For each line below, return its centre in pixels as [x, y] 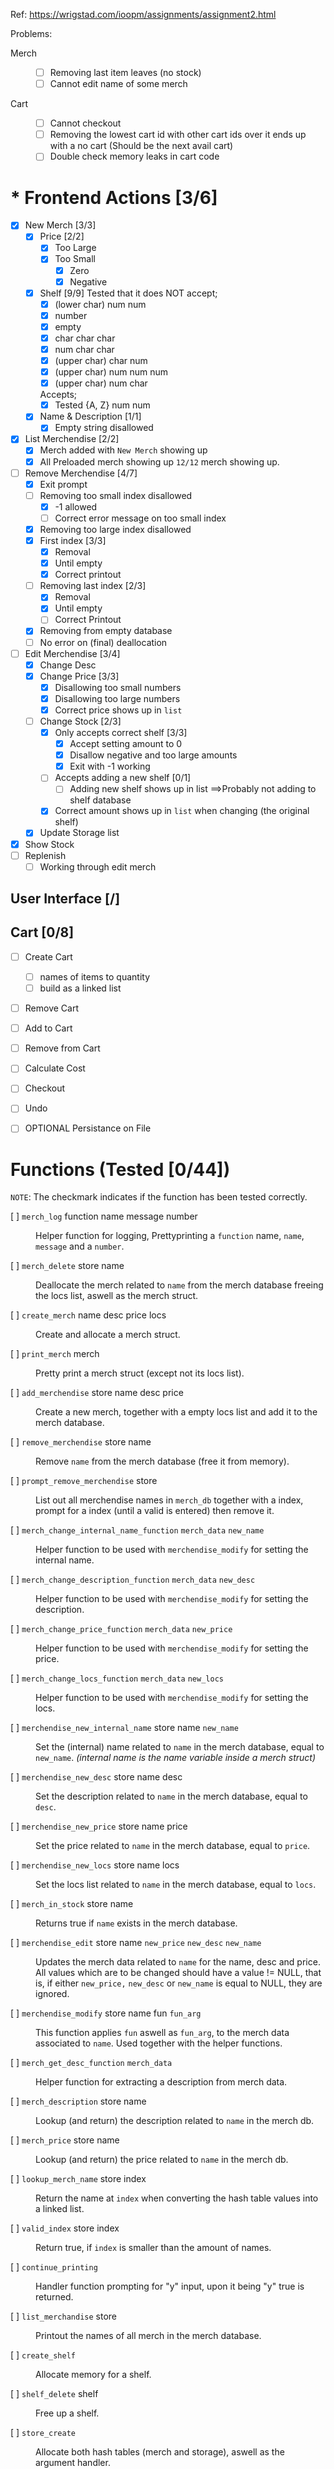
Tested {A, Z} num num [102, 405]
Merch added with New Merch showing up [123, 450]
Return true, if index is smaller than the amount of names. [153, 2248]
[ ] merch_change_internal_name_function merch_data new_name [137, 1530]
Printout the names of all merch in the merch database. [148, 2336]
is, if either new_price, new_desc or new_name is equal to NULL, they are [179, 1983]
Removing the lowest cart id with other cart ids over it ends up [178, 135]
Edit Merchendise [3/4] [72, 653]
